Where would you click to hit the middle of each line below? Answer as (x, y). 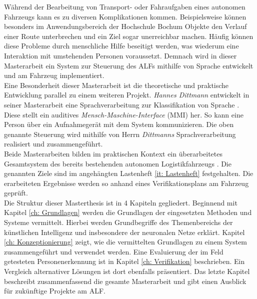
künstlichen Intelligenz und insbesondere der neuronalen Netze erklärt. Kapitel (124, 232)
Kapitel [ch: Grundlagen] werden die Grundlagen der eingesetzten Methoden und (128, 212)
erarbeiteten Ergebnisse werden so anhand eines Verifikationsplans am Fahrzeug (126, 183)
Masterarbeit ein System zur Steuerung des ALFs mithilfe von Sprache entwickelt (129, 65)
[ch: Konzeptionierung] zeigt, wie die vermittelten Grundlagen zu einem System (126, 242)
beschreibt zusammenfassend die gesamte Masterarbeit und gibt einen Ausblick (125, 281)
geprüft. (16, 193)
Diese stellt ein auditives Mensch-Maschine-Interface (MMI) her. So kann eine (124, 114)
